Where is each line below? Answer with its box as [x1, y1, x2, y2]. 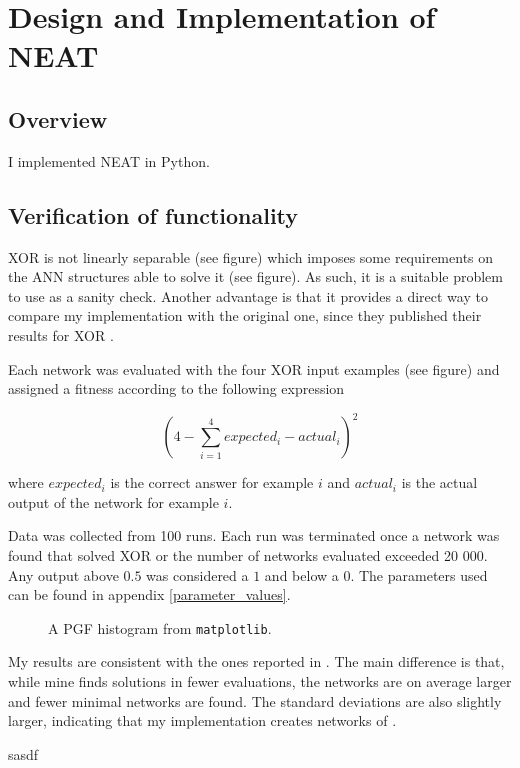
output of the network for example [8, 491, 219, 512]
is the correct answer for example [110, 472, 314, 493]
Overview [8, 103, 108, 134]
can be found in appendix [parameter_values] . [8, 584, 291, 605]
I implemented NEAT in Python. [8, 150, 210, 171]
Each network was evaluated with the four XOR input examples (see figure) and [8, 358, 500, 379]
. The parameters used [350, 564, 488, 585]
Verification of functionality [8, 199, 299, 230]
